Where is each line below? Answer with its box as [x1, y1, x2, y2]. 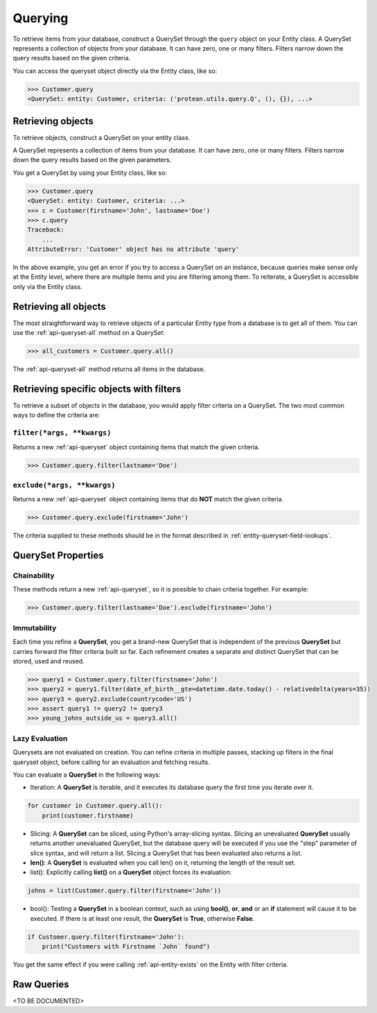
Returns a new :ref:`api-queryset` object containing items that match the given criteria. [12, 442, 260, 451]
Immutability [12, 623, 57, 632]
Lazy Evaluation [12, 734, 68, 743]
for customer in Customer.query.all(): [27, 802, 163, 810]
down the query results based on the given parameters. [12, 156, 172, 164]
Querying [12, 10, 69, 26]
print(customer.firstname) [42, 811, 134, 820]
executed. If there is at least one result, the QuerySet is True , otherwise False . [30, 914, 255, 922]
